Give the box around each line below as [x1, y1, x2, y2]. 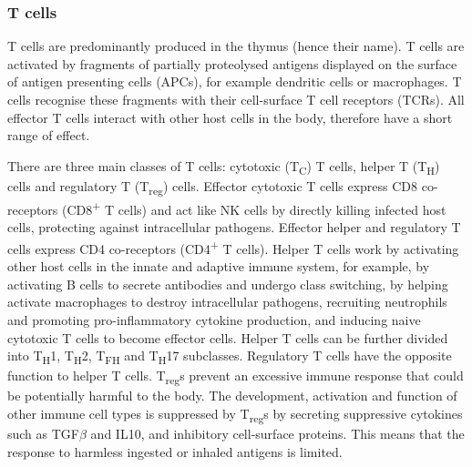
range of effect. [7, 126, 90, 145]
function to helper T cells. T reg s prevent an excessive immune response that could [7, 366, 464, 388]
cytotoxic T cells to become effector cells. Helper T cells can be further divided [7, 328, 448, 347]
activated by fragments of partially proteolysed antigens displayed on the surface [7, 54, 457, 73]
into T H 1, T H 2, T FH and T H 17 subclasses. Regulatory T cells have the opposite [7, 346, 452, 367]
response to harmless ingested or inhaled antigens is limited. [7, 442, 343, 461]
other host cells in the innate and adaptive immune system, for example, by [7, 257, 430, 276]
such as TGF [7, 424, 79, 443]
